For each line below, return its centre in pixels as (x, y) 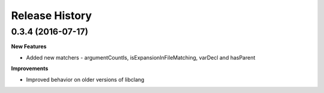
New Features (29, 46)
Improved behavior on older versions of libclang (85, 79)
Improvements (30, 69)
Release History (52, 15)
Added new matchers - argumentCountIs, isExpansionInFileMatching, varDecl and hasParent (141, 57)
